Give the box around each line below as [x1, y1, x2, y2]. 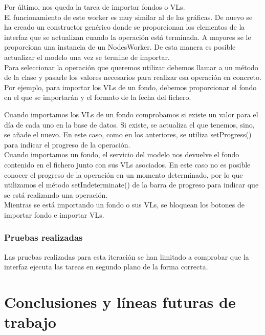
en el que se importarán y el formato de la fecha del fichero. [4, 92, 191, 102]
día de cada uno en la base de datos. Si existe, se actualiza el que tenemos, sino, [4, 119, 255, 130]
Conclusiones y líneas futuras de [4, 291, 236, 312]
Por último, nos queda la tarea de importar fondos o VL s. [4, 2, 185, 12]
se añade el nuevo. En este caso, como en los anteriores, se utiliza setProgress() [4, 129, 252, 140]
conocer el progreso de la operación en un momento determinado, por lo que [4, 169, 243, 180]
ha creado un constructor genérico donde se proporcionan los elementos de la [4, 22, 245, 32]
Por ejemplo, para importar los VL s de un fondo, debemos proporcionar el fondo [4, 81, 257, 92]
